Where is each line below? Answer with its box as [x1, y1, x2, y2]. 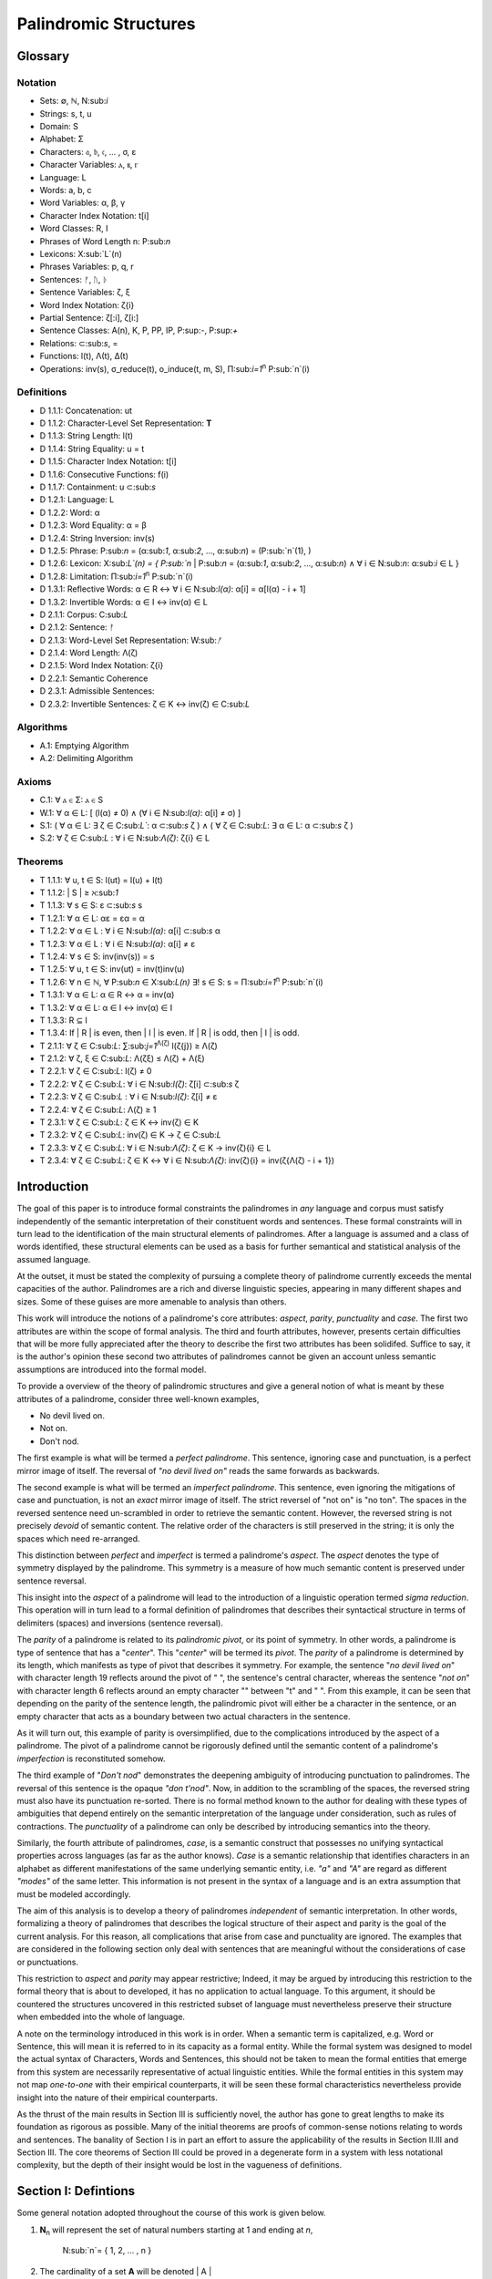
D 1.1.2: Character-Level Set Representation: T [39, 418, 212, 428]
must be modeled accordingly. [16, 1888, 131, 1900]
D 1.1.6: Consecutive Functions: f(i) [39, 469, 169, 480]
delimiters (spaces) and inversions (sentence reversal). [16, 1617, 223, 1628]
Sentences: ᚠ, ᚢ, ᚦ [39, 273, 108, 284]
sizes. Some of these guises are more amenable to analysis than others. [16, 1295, 287, 1307]
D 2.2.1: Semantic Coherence [39, 673, 149, 684]
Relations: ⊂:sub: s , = [39, 337, 118, 348]
